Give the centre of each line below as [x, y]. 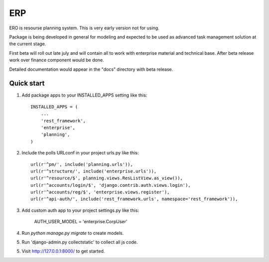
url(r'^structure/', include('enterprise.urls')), [94, 171]
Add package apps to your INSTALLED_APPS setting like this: [84, 95]
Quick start [27, 83]
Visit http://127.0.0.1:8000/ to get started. [63, 251]
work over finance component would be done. [57, 60]
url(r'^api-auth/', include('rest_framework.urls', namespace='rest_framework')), [134, 199]
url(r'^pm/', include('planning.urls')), [82, 164]
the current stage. [28, 44]
